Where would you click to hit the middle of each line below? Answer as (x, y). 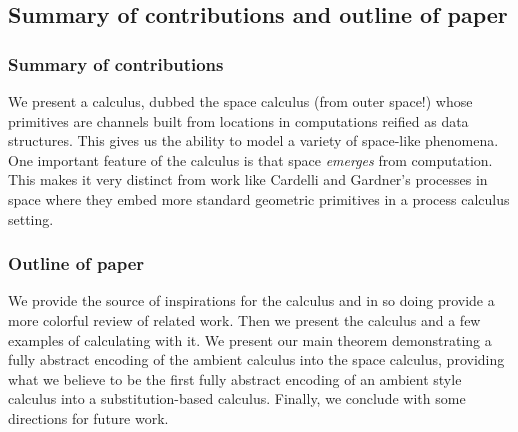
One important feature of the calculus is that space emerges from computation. (250, 159)
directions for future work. (88, 417)
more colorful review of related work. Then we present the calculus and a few (244, 319)
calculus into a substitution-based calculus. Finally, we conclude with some (237, 398)
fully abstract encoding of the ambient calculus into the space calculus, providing (256, 359)
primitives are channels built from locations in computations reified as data (238, 120)
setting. (31, 218)
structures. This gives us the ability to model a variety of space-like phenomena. (253, 140)
